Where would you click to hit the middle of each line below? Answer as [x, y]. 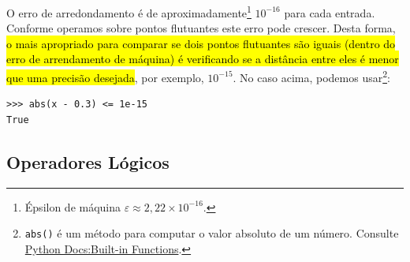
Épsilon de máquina [73, 206]
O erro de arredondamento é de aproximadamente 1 [129, 11]
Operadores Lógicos [88, 161]
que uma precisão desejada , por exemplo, [105, 77]
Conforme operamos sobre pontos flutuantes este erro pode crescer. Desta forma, [201, 28]
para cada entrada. [330, 12]
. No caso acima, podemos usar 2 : [311, 76]
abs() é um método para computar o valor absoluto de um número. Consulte [212, 233]
